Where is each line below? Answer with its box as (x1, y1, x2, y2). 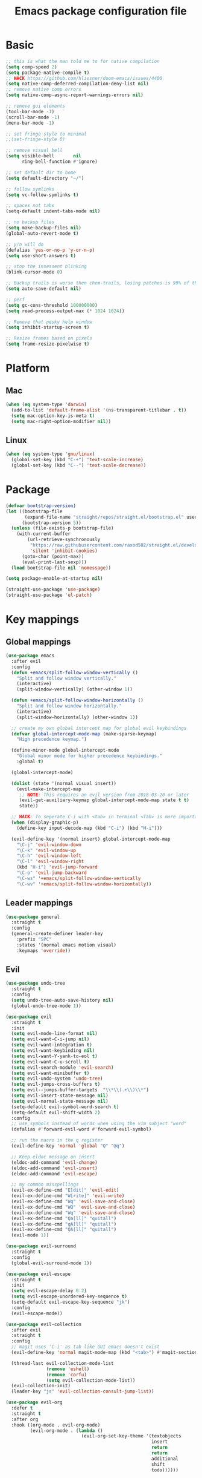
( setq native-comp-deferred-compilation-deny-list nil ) (5, 80, 149, 87)
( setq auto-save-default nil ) (5, 286, 82, 292)
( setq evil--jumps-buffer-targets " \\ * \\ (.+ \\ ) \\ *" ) (11, 1087, 149, 1093)
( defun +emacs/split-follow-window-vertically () (11, 669, 138, 675)
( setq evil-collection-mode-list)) (46, 1377, 136, 1384)
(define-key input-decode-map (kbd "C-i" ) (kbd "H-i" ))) (16, 825, 163, 831)
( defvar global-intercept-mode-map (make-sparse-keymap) (11, 731, 157, 737)
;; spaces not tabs (5, 203, 55, 209)
